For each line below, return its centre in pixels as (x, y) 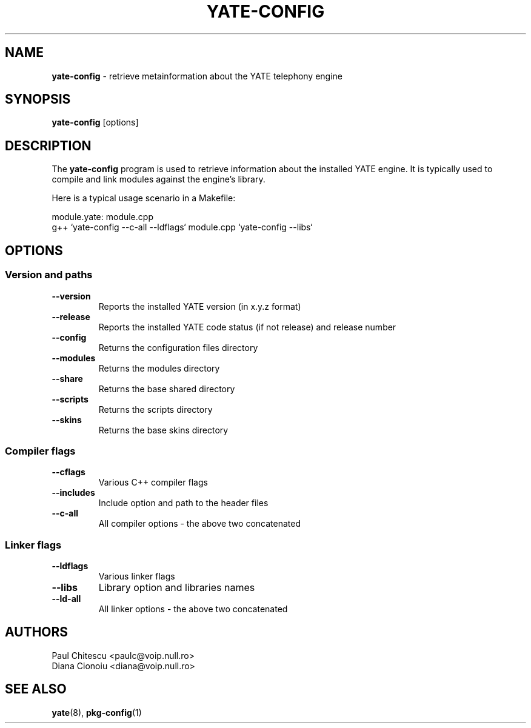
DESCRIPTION (48, 145)
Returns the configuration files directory (178, 347)
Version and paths (49, 275)
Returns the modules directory (159, 368)
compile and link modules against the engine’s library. (159, 179)
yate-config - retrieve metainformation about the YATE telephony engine (197, 76)
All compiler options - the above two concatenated (199, 524)
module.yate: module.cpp (102, 217)
